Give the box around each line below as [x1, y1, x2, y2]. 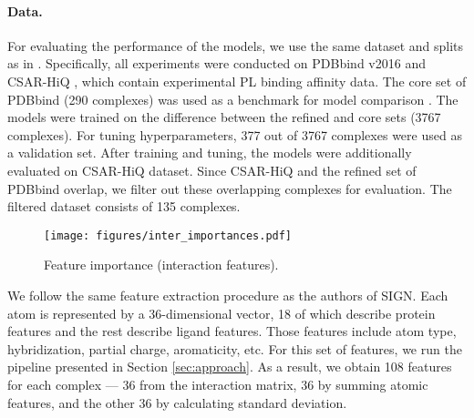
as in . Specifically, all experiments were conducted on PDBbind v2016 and [7, 54, 426, 73]
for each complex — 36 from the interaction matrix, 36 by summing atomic [7, 374, 428, 393]
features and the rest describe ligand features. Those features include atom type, [7, 321, 457, 341]
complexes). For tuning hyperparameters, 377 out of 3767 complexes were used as [7, 125, 462, 144]
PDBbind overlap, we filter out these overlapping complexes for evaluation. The [7, 178, 452, 198]
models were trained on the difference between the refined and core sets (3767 [7, 107, 441, 127]
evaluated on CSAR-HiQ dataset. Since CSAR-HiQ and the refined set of [7, 160, 417, 179]
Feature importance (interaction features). [44, 255, 279, 274]
